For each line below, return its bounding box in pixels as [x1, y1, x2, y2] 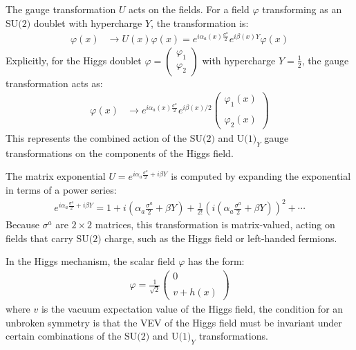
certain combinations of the [6, 329, 122, 343]
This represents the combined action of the [6, 131, 187, 145]
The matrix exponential [6, 169, 106, 183]
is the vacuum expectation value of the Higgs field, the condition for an [41, 302, 344, 316]
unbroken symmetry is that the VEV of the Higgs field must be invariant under [6, 315, 342, 329]
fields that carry [6, 230, 73, 245]
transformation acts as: [6, 75, 103, 90]
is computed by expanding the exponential [171, 169, 351, 183]
